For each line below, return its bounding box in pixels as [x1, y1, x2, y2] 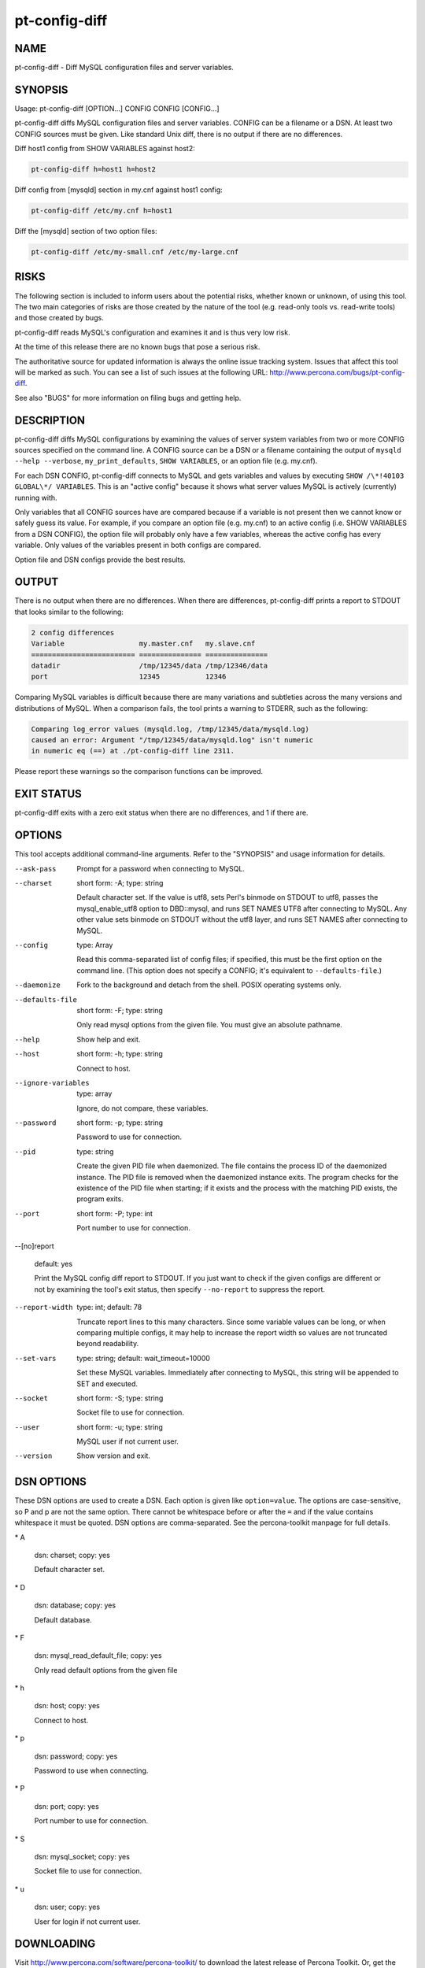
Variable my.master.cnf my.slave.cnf [31, 639, 256, 649]
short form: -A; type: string [76, 879, 164, 888]
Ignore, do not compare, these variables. [76, 1103, 209, 1113]
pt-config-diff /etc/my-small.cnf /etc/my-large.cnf [31, 248, 239, 257]
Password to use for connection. [76, 1132, 183, 1141]
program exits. [76, 1194, 124, 1204]
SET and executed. [76, 1378, 138, 1389]
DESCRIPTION [14, 413, 86, 427]
